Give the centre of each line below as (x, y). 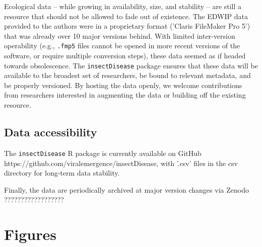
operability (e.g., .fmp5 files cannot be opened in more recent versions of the (122, 46)
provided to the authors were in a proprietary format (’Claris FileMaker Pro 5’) (127, 26)
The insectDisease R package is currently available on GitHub (103, 153)
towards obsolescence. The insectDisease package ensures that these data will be (131, 65)
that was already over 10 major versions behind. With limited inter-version (120, 35)
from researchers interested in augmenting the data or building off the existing (125, 95)
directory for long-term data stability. (62, 173)
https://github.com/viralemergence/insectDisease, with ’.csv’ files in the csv (121, 163)
